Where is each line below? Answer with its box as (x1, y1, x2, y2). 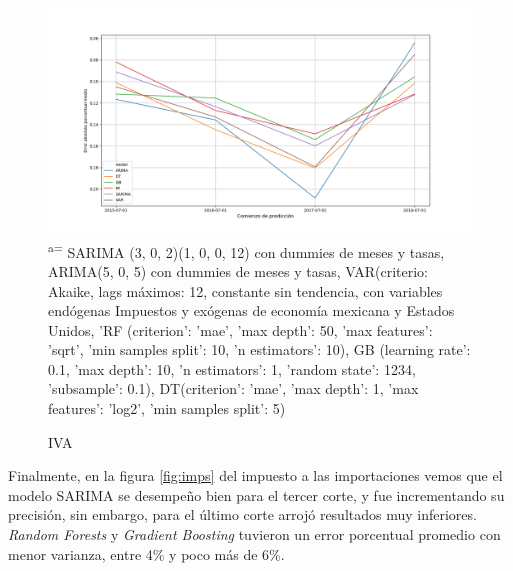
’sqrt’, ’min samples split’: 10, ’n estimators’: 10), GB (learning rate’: (48, 339, 471, 360)
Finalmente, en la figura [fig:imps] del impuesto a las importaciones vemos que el (8, 465, 503, 486)
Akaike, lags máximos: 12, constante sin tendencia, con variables (48, 280, 443, 301)
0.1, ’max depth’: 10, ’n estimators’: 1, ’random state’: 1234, (48, 358, 416, 379)
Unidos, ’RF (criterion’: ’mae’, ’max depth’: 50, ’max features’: (48, 319, 433, 340)
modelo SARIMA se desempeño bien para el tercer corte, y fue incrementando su (8, 484, 505, 505)
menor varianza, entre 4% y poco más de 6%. (8, 543, 285, 564)
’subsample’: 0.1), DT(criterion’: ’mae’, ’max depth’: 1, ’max (48, 378, 419, 399)
